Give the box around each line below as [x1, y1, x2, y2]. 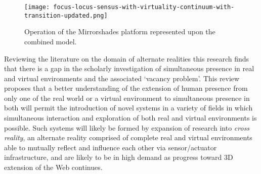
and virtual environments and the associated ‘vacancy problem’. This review [4, 73, 240, 83]
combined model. [24, 36, 77, 46]
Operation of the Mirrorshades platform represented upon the [24, 26, 215, 37]
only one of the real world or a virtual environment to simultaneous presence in [4, 92, 250, 103]
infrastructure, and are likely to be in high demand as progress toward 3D [4, 152, 233, 162]
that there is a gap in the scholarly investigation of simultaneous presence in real [4, 63, 254, 74]
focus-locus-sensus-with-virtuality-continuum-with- [53, 4, 235, 11]
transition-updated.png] [24, 12, 108, 19]
